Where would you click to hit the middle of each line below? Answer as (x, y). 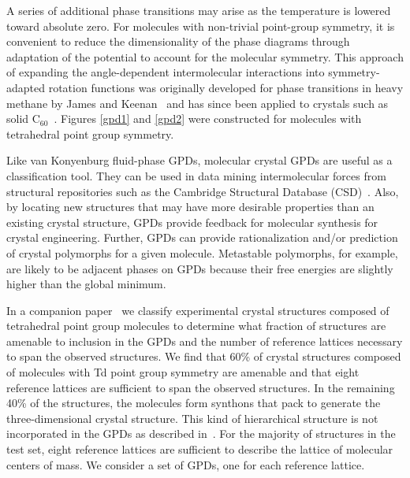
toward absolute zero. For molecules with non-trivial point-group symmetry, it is (201, 26)
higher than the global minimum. (86, 284)
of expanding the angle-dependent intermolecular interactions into (166, 72)
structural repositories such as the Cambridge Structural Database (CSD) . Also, (203, 191)
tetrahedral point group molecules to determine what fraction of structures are (196, 326)
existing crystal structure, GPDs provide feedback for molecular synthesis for (192, 222)
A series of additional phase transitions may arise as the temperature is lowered (199, 10)
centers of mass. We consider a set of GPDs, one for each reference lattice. (186, 464)
